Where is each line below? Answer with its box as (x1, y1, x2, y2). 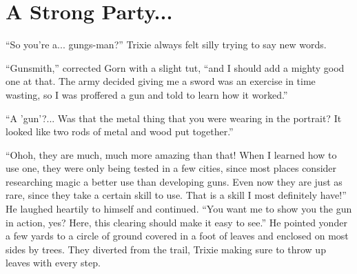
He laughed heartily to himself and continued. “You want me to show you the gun (6, 202, 352, 216)
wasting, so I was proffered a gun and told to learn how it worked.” (6, 87, 288, 101)
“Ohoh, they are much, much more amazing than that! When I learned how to (6, 147, 337, 162)
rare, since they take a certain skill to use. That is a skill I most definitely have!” (6, 188, 347, 202)
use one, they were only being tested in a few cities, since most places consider (6, 161, 337, 175)
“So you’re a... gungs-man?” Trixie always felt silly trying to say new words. (6, 37, 327, 52)
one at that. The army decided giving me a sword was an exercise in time (6, 74, 316, 88)
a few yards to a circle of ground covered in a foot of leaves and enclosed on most (6, 228, 349, 243)
